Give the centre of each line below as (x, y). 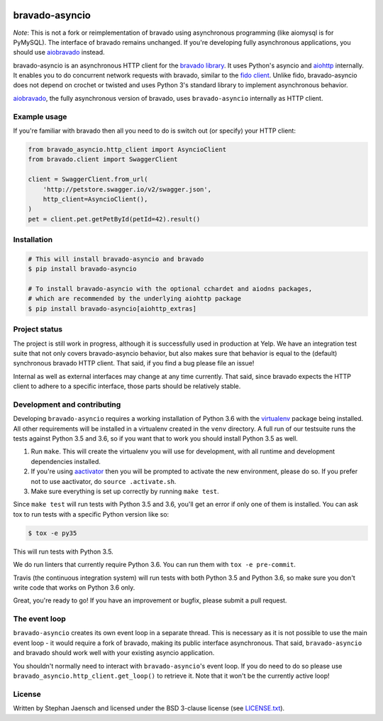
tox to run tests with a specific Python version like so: (91, 514)
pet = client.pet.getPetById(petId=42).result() (114, 219)
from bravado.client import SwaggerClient (103, 159)
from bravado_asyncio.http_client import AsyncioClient (127, 149)
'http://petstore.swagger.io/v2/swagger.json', (127, 189)
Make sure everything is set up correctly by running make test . (125, 491)
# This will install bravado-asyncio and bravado (116, 259)
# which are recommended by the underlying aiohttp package (135, 299)
